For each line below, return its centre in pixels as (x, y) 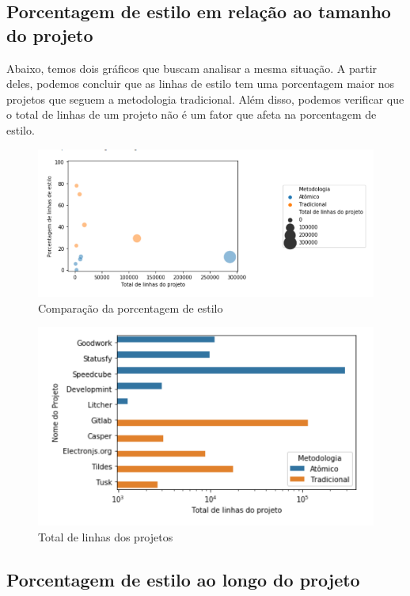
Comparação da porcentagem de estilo (131, 307)
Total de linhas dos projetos (106, 536)
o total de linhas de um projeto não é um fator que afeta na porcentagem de (192, 114)
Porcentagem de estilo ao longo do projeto (183, 579)
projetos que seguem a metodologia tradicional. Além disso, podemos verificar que (205, 99)
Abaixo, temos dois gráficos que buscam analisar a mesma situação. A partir (192, 68)
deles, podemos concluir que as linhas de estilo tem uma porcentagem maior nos (201, 84)
